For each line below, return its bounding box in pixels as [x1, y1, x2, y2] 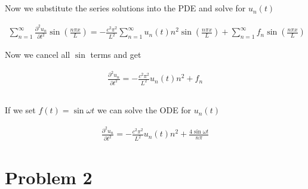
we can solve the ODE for [97, 104, 192, 116]
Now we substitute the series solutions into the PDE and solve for [5, 2, 246, 14]
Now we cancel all [5, 48, 70, 61]
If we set [5, 104, 36, 116]
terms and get [90, 48, 141, 61]
